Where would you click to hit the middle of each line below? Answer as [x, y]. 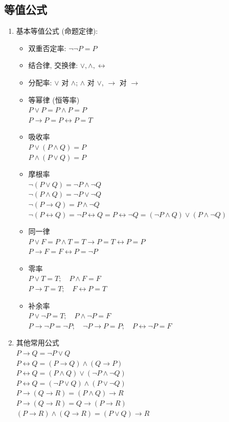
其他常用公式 [38, 343]
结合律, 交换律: [53, 65]
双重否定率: [47, 48]
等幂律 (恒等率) [54, 99]
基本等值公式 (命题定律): [57, 31]
